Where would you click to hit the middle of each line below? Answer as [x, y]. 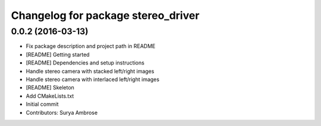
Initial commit [42, 104]
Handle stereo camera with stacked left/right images [90, 71]
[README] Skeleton [50, 88]
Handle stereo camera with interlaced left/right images [93, 79]
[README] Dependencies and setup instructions [85, 63]
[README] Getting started [58, 54]
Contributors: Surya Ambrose [62, 112]
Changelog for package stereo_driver [105, 15]
